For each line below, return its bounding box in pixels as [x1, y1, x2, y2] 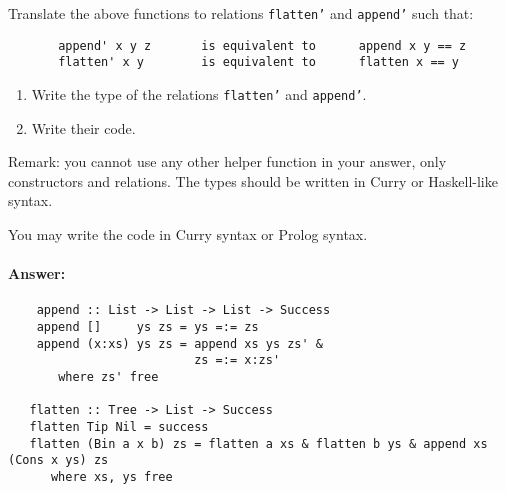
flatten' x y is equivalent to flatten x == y [58, 55, 460, 70]
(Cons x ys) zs [8, 453, 109, 468]
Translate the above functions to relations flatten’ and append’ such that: [8, 3, 474, 23]
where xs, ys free [50, 469, 173, 484]
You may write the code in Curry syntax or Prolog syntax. [8, 224, 368, 244]
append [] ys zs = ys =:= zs [36, 320, 259, 335]
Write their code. [31, 117, 136, 138]
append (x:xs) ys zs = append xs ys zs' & [36, 336, 323, 351]
